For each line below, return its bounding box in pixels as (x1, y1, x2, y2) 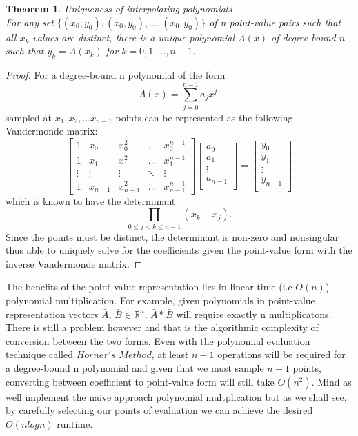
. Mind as (311, 374, 352, 388)
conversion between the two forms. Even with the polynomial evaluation (6, 333, 310, 348)
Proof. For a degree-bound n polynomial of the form (6, 67, 226, 81)
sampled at (6, 110, 52, 124)
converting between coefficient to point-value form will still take (6, 374, 275, 388)
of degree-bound (271, 30, 336, 44)
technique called (6, 347, 73, 361)
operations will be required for (217, 347, 346, 361)
